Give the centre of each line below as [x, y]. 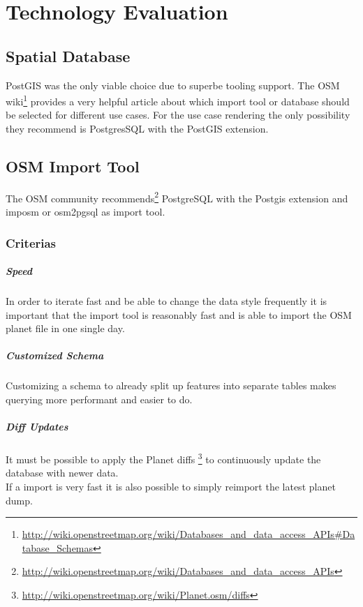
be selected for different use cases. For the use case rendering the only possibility [178, 115]
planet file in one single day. [65, 328]
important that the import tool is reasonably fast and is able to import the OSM [179, 314]
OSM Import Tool [73, 166]
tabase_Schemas [58, 547]
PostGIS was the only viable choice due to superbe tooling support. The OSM [173, 85]
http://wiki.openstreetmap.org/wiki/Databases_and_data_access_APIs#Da [188, 534]
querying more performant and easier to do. [99, 399]
